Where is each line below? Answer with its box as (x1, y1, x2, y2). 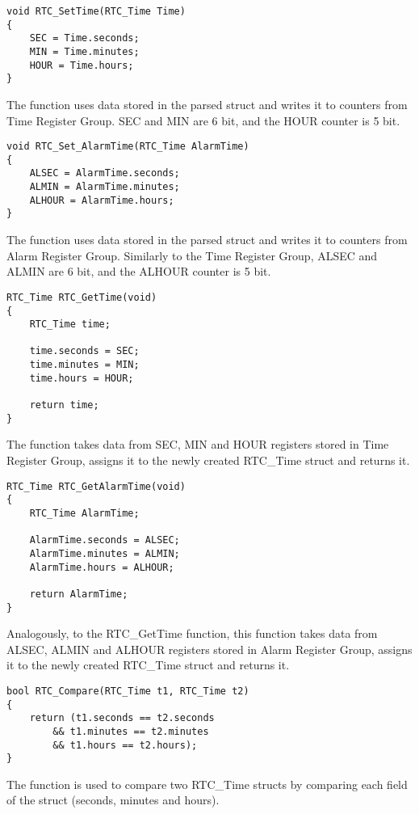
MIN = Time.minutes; (29, 45, 140, 57)
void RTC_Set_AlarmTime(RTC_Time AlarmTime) (6, 141, 249, 153)
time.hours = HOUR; (29, 372, 134, 384)
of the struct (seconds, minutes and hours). (6, 791, 220, 808)
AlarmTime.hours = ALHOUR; (29, 561, 174, 573)
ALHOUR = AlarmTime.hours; (29, 194, 174, 206)
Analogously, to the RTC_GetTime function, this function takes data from (6, 625, 378, 642)
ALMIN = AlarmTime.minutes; (29, 181, 180, 193)
